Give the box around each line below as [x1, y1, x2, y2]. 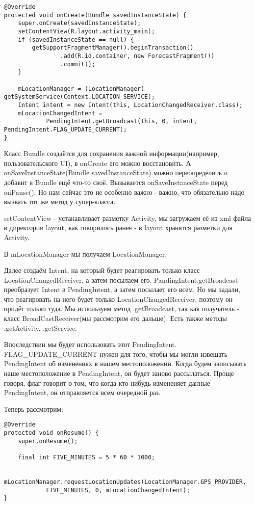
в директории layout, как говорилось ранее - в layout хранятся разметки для [4, 222, 232, 233]
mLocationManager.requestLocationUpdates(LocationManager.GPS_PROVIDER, [4, 478, 246, 485]
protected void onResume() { [4, 429, 99, 437]
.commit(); [60, 60, 96, 68]
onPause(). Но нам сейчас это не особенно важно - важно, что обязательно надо [4, 186, 245, 197]
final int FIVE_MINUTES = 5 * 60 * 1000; [18, 454, 155, 461]
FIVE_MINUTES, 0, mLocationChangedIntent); [46, 486, 190, 494]
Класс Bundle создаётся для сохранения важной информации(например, [4, 148, 219, 159]
